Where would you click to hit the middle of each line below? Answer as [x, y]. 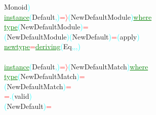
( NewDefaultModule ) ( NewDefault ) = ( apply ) [72, 36]
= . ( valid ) [18, 96]
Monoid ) [17, 7]
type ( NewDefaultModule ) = [46, 27]
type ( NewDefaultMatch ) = [45, 76]
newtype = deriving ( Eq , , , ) [42, 46]
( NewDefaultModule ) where [110, 16]
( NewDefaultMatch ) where [108, 66]
